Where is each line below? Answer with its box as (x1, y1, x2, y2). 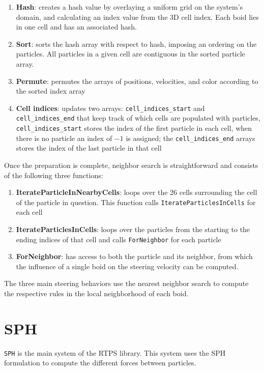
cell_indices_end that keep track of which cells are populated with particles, (16, 112, 260, 123)
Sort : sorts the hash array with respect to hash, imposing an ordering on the (16, 38, 257, 49)
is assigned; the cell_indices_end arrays (126, 132, 255, 143)
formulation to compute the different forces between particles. (4, 357, 196, 368)
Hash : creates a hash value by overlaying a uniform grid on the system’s (16, 2, 243, 12)
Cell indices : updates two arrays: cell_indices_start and (16, 102, 205, 113)
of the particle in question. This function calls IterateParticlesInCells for (16, 196, 256, 207)
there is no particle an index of (16, 132, 112, 143)
